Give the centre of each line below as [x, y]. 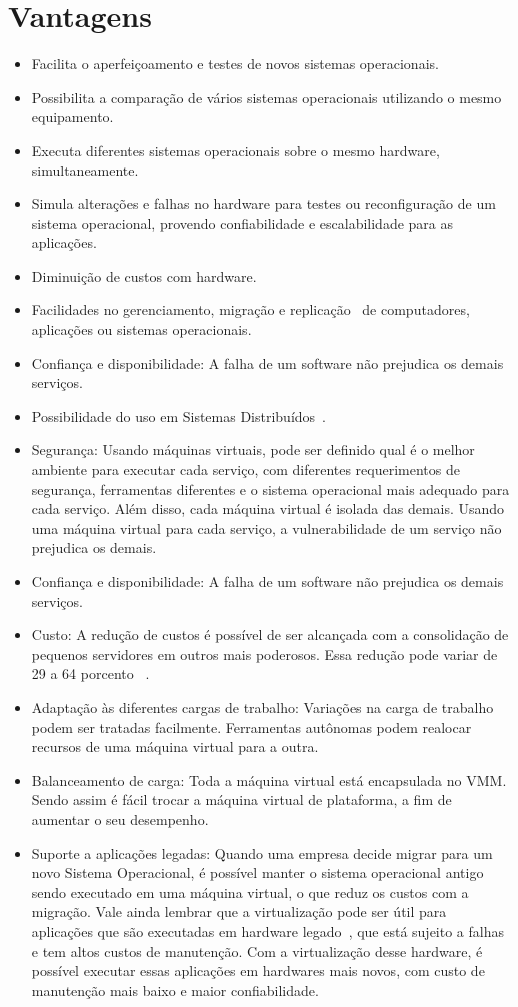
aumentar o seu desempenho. [120, 818]
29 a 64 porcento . [90, 673]
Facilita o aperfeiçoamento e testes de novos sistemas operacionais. [235, 63]
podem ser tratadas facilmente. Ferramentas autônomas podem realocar [251, 726]
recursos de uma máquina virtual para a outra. [175, 746]
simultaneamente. [85, 169]
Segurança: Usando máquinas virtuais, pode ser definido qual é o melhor [253, 449]
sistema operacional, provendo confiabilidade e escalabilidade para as [242, 222]
